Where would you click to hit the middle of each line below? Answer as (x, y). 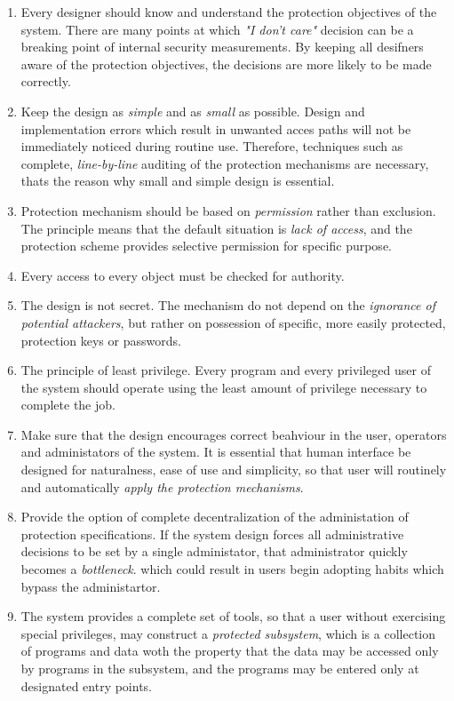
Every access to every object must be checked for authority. (183, 275)
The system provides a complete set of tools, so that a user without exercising (233, 616)
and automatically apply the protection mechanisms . (162, 486)
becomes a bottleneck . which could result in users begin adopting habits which (232, 569)
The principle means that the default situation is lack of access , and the (216, 228)
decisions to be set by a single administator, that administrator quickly (214, 551)
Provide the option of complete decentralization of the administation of (215, 517)
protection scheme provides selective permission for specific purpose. (206, 246)
